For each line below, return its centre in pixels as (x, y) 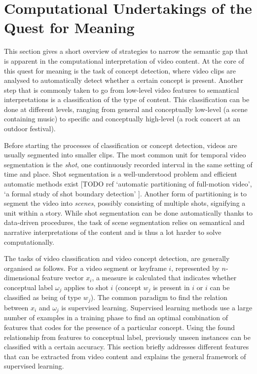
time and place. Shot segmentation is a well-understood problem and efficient (121, 174)
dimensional (22, 278)
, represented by (195, 268)
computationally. (29, 242)
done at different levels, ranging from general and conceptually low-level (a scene (126, 109)
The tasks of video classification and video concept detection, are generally (117, 258)
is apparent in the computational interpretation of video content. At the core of (124, 60)
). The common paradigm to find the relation (159, 297)
